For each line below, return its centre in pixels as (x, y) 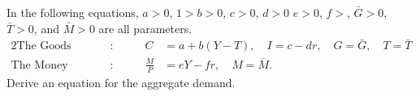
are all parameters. (145, 28)
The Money (39, 65)
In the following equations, (73, 12)
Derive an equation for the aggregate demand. (121, 82)
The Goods (44, 46)
